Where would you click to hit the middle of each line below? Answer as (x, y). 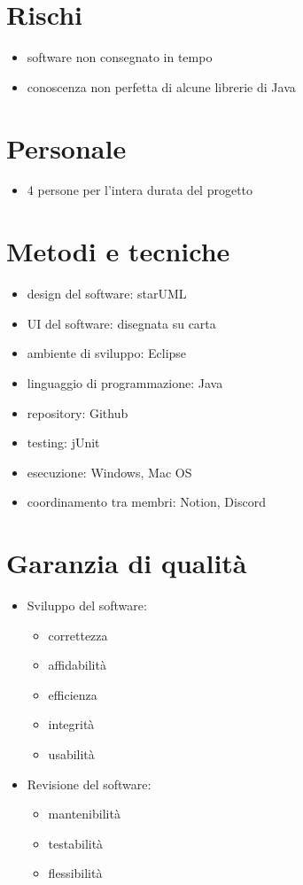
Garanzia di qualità (127, 563)
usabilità (71, 754)
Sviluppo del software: (87, 606)
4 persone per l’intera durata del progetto (140, 190)
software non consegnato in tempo (120, 57)
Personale (66, 147)
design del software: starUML (107, 294)
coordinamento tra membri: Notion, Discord (146, 502)
